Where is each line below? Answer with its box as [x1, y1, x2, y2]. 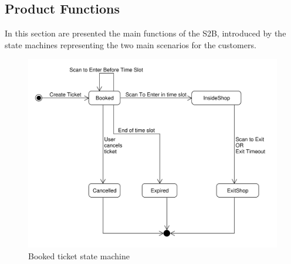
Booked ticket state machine [28, 249, 130, 262]
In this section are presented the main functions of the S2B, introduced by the [5, 27, 286, 39]
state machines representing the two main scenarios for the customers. [5, 38, 256, 51]
